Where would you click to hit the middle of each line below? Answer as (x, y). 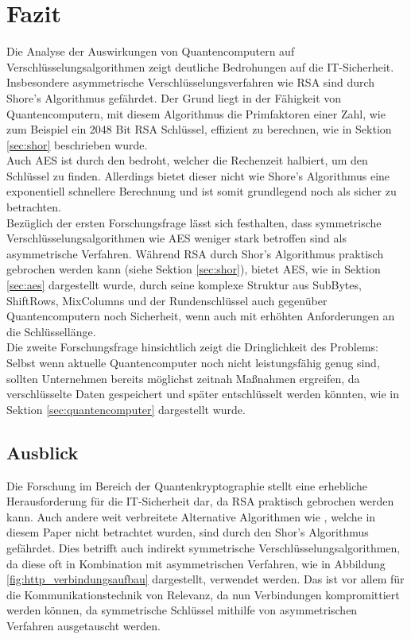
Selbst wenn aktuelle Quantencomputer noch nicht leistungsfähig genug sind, (193, 362)
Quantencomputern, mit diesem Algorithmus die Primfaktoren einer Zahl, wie (196, 113)
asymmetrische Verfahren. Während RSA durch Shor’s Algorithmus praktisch (195, 253)
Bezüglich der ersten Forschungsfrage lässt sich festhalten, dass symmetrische (194, 222)
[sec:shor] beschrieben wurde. (77, 144)
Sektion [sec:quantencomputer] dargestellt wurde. (126, 409)
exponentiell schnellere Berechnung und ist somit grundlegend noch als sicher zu (202, 191)
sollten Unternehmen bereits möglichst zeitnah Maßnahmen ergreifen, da (183, 378)
